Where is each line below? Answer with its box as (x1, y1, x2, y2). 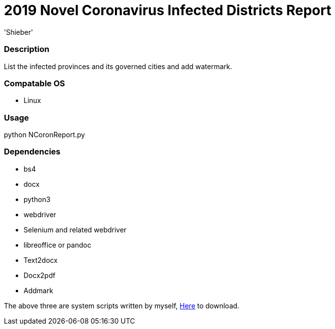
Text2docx (24, 255, 58, 264)
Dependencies (4, 147, 61, 157)
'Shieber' (4, 27, 33, 36)
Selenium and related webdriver (24, 225, 127, 234)
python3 (24, 195, 51, 203)
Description (4, 44, 50, 54)
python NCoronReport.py (4, 130, 85, 139)
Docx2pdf (24, 271, 56, 279)
